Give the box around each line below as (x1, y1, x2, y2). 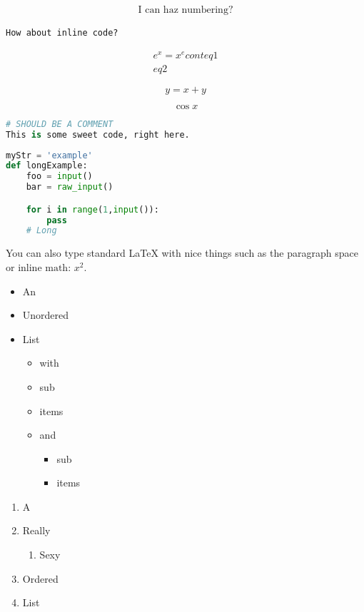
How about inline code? (6, 28, 118, 39)
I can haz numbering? (138, 5, 233, 16)
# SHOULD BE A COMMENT (6, 118, 113, 129)
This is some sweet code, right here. (6, 129, 190, 140)
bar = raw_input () (26, 182, 113, 193)
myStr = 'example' (6, 150, 93, 160)
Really (22, 523, 51, 538)
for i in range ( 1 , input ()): (26, 204, 159, 215)
